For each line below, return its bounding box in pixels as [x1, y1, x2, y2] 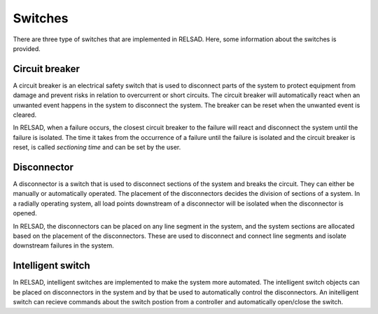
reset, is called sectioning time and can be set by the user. [13, 143, 181, 152]
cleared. [13, 110, 37, 119]
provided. [13, 44, 41, 52]
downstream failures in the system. [13, 241, 115, 250]
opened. [13, 209, 38, 217]
